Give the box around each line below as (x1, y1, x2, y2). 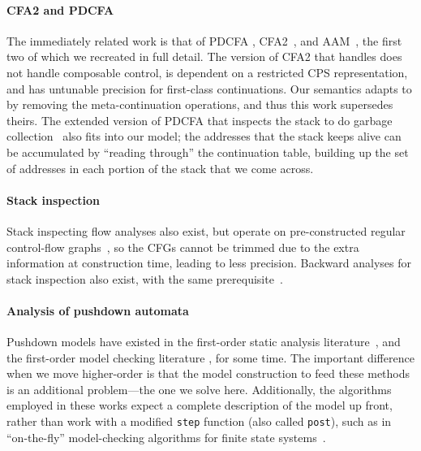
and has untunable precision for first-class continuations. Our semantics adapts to (6, 80, 412, 97)
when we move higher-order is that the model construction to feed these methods (6, 365, 410, 382)
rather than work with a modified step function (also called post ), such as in (6, 413, 392, 430)
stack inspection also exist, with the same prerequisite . (6, 270, 283, 287)
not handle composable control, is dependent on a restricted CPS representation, (6, 63, 408, 80)
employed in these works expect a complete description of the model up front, (6, 397, 393, 414)
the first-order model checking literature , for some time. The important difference (6, 349, 415, 366)
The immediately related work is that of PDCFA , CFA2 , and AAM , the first (6, 32, 402, 49)
